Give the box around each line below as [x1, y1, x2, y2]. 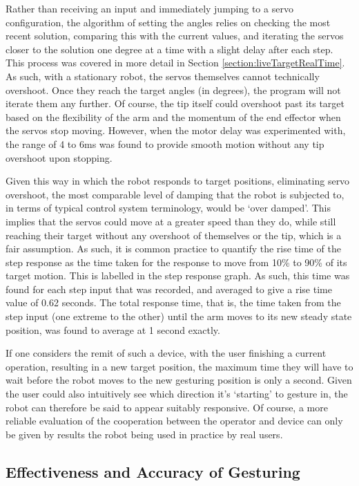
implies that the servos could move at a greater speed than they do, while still [6, 214, 336, 228]
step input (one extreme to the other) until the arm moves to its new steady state [6, 309, 352, 324]
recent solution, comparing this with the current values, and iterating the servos [6, 28, 344, 43]
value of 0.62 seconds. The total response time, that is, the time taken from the [6, 295, 341, 310]
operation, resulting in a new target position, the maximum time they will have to [6, 359, 353, 373]
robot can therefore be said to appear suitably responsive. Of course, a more [6, 400, 328, 414]
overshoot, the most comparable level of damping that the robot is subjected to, [6, 187, 345, 201]
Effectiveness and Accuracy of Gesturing [6, 460, 300, 482]
